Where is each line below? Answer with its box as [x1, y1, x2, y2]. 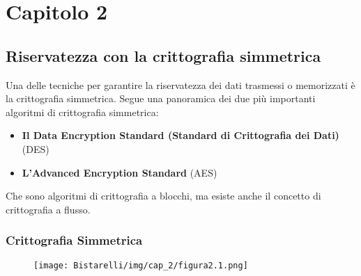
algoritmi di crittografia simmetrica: [6, 104, 159, 119]
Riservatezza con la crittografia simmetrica [6, 44, 321, 66]
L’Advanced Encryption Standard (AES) [22, 165, 217, 179]
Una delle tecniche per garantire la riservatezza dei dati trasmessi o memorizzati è [6, 77, 355, 92]
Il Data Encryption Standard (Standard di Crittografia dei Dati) [22, 128, 339, 143]
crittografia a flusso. [6, 202, 91, 216]
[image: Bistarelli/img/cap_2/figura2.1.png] [33, 260, 248, 270]
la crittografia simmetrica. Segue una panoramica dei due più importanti [6, 91, 316, 106]
